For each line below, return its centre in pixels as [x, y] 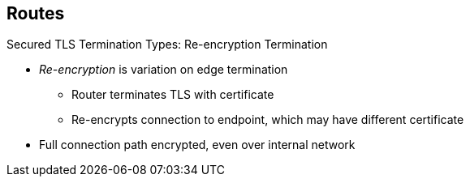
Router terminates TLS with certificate [173, 95]
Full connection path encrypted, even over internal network [197, 145]
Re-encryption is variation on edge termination [164, 70]
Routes [36, 13]
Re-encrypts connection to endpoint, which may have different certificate [268, 120]
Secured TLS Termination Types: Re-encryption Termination [167, 45]
